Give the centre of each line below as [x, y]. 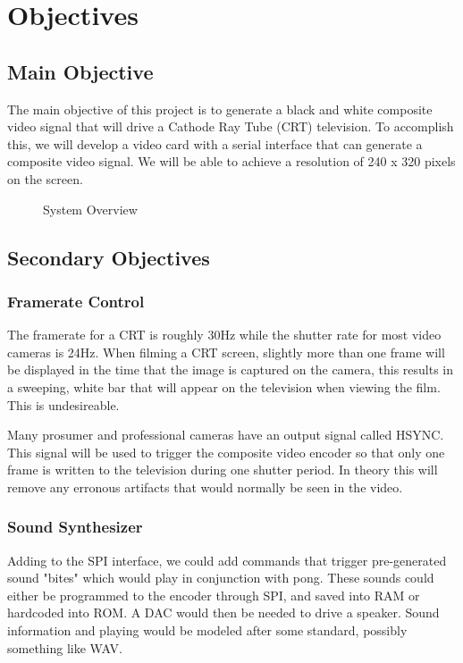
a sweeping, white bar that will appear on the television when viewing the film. [224, 386]
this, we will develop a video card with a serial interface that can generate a [215, 143]
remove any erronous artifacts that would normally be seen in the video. [205, 487]
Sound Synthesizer [75, 527]
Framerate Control [76, 301]
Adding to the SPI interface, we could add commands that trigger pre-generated [227, 560]
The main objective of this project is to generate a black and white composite [220, 109]
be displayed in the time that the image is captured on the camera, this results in [231, 369]
